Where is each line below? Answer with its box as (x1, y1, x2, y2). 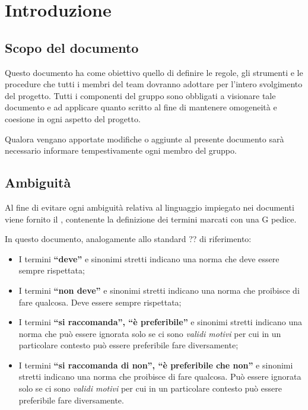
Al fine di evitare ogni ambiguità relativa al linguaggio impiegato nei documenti (5, 201, 294, 213)
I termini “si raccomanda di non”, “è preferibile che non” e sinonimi (18, 358, 293, 371)
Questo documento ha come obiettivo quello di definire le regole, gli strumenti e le (5, 66, 303, 78)
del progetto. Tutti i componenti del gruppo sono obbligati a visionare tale (5, 89, 276, 101)
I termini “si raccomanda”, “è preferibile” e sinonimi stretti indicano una (18, 316, 303, 328)
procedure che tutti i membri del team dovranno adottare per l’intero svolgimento (5, 78, 303, 90)
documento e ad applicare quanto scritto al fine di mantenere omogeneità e (5, 101, 277, 113)
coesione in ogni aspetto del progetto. (5, 112, 141, 125)
